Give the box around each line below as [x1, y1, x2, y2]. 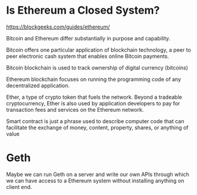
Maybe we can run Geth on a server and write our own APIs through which [6, 171, 189, 178]
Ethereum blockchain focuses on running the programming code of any [6, 76, 182, 83]
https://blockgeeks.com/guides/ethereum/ [6, 23, 110, 30]
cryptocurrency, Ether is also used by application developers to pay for [6, 99, 180, 107]
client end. [6, 183, 32, 190]
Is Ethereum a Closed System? [6, 4, 160, 17]
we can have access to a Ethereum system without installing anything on [6, 177, 185, 184]
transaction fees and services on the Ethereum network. [6, 106, 144, 113]
